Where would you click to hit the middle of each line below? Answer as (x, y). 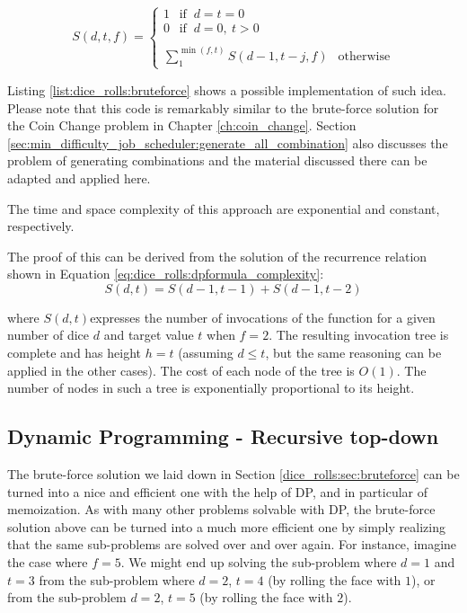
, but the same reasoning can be (353, 353)
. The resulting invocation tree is (359, 335)
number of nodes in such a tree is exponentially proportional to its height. (211, 388)
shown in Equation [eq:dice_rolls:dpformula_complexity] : (166, 274)
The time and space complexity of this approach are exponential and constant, (224, 208)
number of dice (48, 335)
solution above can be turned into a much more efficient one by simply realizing (226, 526)
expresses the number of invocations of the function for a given (263, 317)
